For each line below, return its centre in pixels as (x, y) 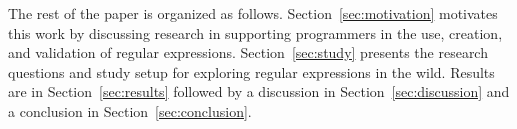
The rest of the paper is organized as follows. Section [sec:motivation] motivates (253, 13)
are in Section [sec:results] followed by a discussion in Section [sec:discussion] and (259, 91)
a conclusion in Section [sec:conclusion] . (130, 110)
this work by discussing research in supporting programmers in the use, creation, (255, 32)
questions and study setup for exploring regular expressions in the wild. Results (251, 71)
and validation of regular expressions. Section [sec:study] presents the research (248, 52)
